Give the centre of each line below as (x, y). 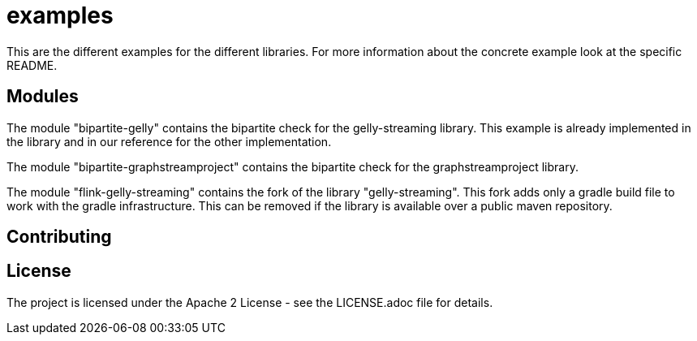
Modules (43, 97)
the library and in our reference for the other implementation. (169, 141)
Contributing (59, 237)
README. (32, 65)
